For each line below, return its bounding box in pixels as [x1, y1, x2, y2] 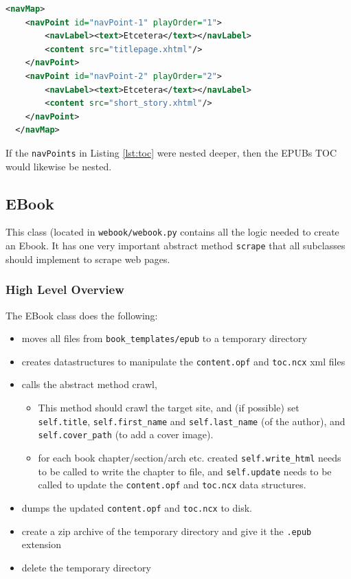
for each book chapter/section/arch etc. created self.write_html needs [38, 450, 341, 464]
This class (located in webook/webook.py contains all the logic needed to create [5, 225, 339, 239]
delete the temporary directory [21, 560, 151, 574]
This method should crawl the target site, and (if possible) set [38, 400, 299, 415]
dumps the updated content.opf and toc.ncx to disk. [21, 500, 252, 514]
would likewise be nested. [5, 159, 112, 173]
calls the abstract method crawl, [21, 377, 157, 391]
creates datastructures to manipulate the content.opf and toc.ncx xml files [21, 354, 346, 368]
